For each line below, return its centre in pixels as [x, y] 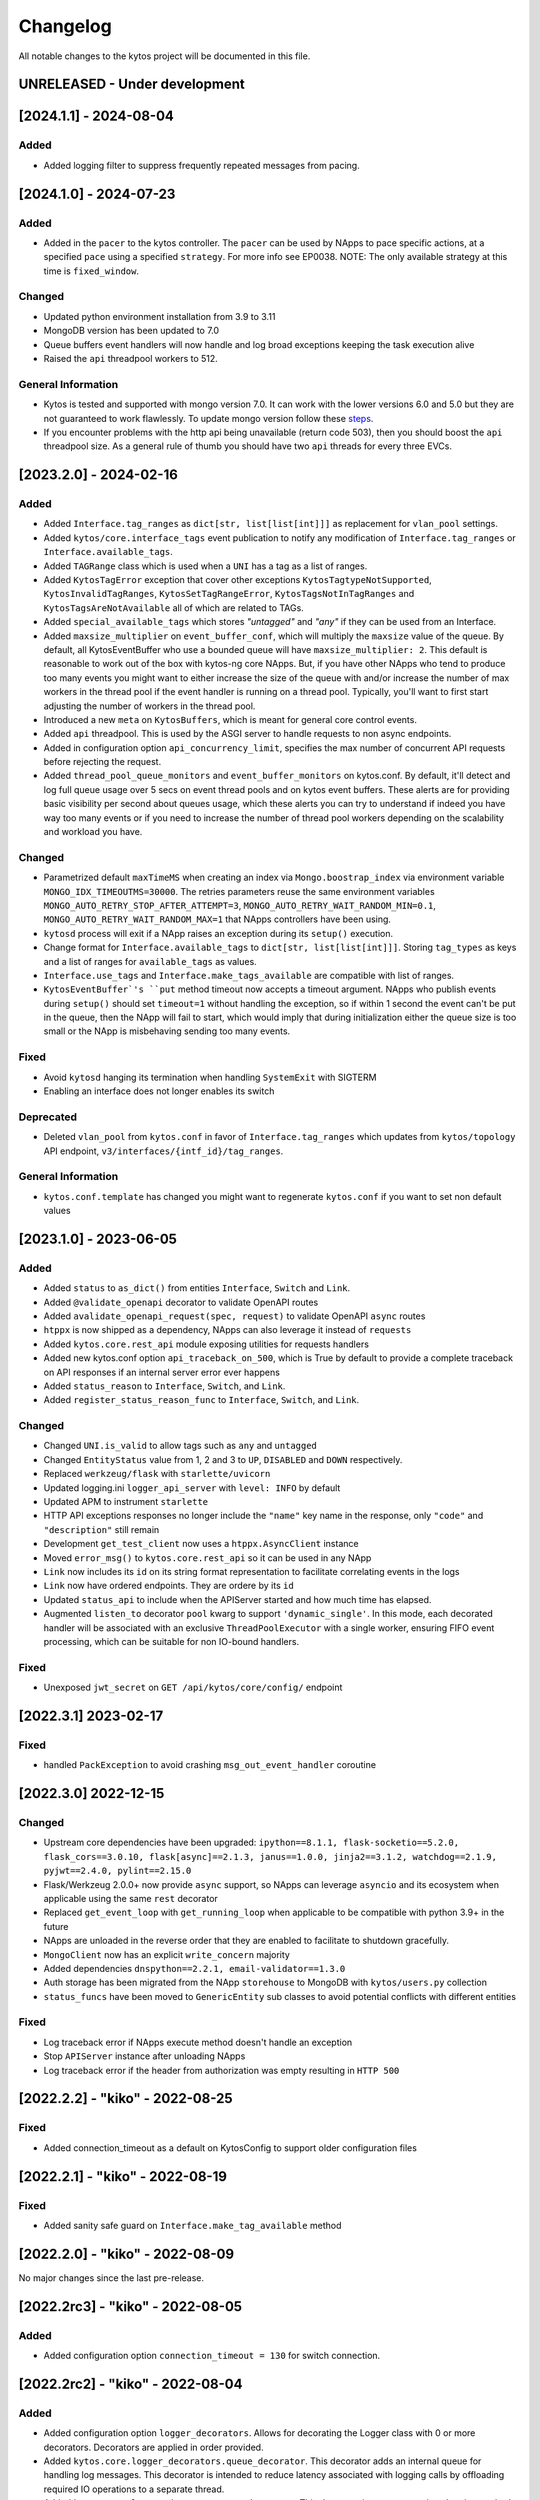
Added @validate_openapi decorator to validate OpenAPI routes [181, 1302]
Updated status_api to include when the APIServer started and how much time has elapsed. [237, 1599]
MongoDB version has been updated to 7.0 [131, 331]
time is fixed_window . [91, 271]
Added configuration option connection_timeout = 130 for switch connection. [212, 2355]
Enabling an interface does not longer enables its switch [159, 1091]
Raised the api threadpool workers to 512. [131, 358]
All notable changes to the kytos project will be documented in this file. [164, 56]
